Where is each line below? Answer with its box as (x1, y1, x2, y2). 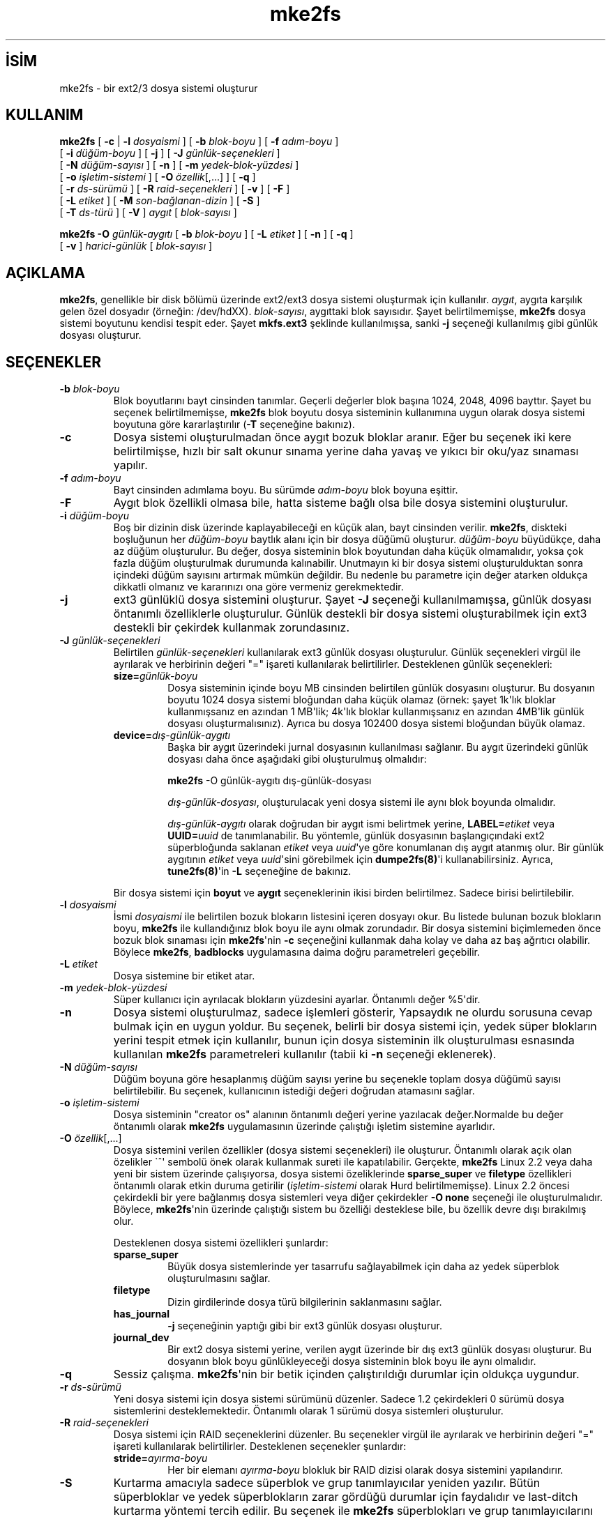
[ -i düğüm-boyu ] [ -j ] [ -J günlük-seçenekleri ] (59, 147, 280, 160)
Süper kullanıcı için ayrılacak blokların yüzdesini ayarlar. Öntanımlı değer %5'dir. (113, 993, 481, 1006)
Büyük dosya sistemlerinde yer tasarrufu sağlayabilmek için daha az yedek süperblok (167, 1260, 559, 1273)
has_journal (113, 1308, 170, 1320)
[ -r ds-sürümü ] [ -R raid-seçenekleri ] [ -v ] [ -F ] (59, 183, 290, 195)
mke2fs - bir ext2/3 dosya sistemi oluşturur (59, 82, 258, 94)
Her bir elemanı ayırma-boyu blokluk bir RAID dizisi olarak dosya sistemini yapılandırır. (167, 1464, 564, 1476)
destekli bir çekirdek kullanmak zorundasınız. (113, 620, 349, 635)
